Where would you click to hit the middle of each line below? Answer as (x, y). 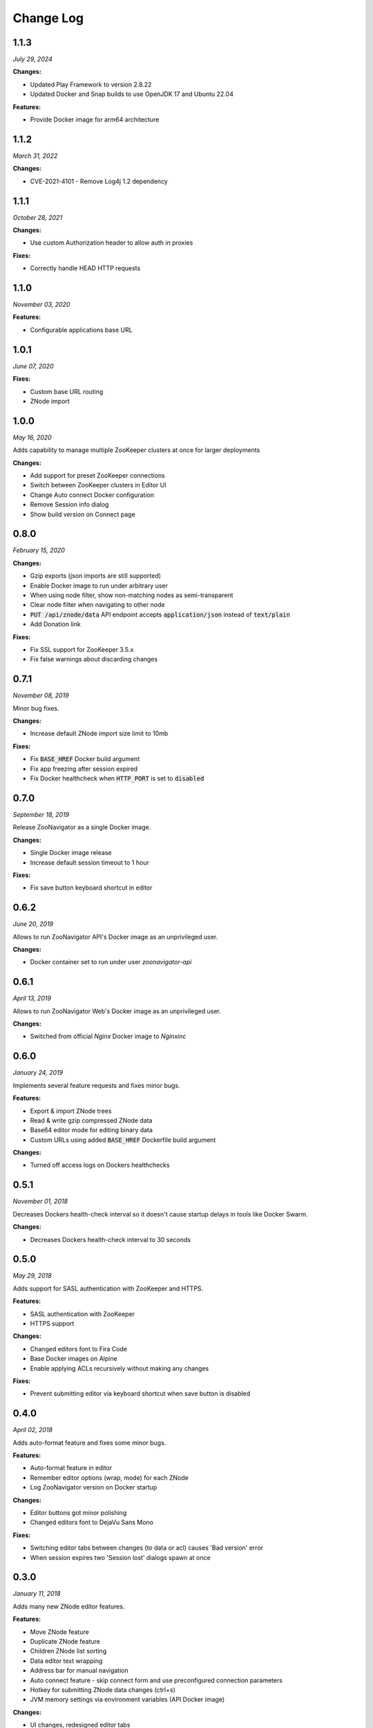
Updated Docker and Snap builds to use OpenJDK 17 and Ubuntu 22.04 (132, 94)
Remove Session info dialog (69, 505)
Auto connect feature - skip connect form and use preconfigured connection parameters (156, 1680)
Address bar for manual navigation (79, 1671)
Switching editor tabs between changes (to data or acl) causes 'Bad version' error (147, 1548)
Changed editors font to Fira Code (79, 1349)
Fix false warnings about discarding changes (94, 659)
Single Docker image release (71, 853)
